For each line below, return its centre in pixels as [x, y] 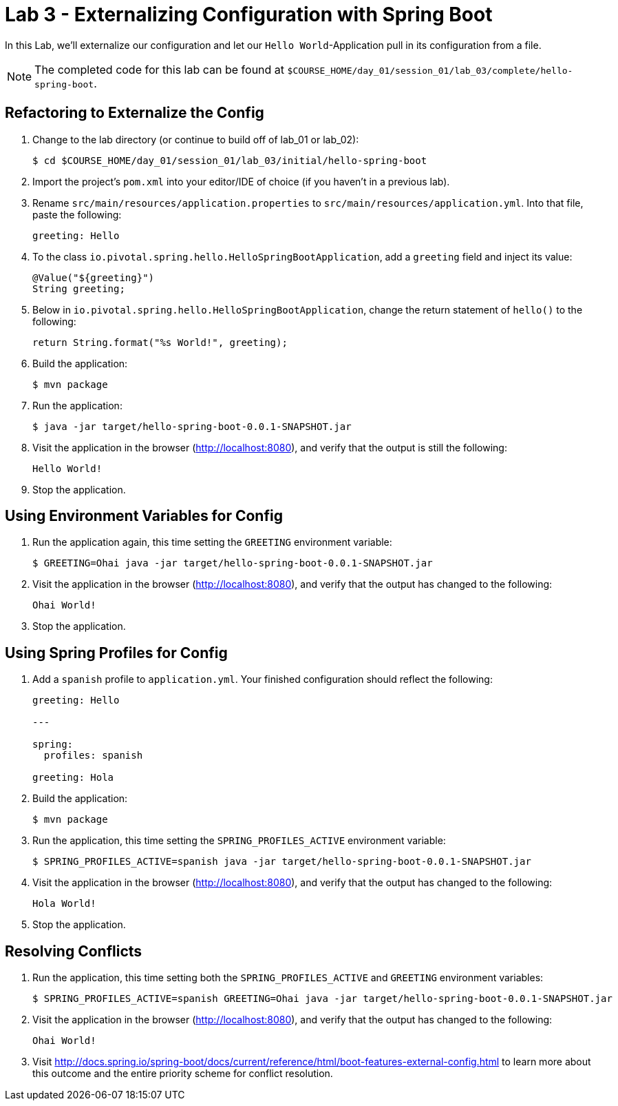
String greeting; [79, 288]
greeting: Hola [73, 778]
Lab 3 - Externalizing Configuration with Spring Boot [249, 14]
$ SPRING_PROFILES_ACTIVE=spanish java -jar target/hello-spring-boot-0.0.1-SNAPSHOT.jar [282, 862]
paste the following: [77, 214]
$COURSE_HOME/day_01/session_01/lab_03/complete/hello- [430, 70]
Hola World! [64, 904]
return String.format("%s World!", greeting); [160, 342]
